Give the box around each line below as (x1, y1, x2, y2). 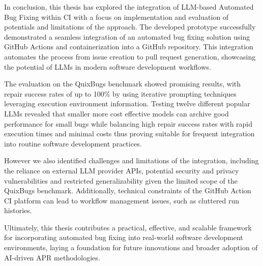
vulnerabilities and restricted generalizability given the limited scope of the (4, 175, 238, 186)
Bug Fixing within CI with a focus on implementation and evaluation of (4, 11, 229, 22)
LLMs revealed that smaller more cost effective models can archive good (4, 108, 229, 119)
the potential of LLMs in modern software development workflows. (4, 61, 211, 72)
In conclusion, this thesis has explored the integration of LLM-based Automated (4, 2, 254, 12)
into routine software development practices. (4, 138, 142, 149)
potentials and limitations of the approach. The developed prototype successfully (4, 21, 256, 32)
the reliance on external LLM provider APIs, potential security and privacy (4, 165, 239, 175)
